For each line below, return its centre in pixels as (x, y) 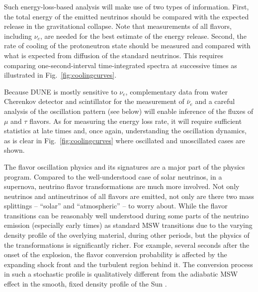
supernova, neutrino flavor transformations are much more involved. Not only (122, 186)
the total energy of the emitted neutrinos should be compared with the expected (127, 16)
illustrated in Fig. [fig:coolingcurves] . (60, 75)
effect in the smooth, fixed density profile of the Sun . (86, 284)
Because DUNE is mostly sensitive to (61, 91)
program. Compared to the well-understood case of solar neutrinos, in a (113, 176)
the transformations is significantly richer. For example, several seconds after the (127, 244)
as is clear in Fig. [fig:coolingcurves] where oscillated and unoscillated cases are (125, 140)
